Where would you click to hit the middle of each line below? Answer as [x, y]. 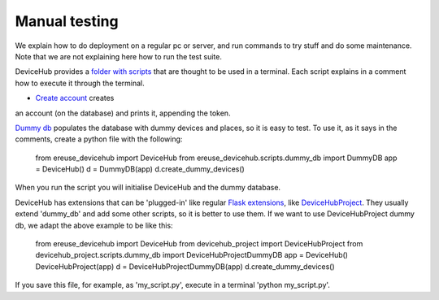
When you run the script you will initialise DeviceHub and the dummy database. [148, 188]
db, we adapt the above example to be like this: [94, 225]
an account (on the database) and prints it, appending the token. [123, 113]
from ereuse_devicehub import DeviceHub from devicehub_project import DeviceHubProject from [199, 244]
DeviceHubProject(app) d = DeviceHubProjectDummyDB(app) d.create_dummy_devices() [185, 266]
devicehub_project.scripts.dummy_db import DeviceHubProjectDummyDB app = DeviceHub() [192, 255]
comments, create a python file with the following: [99, 139]
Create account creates [75, 98]
